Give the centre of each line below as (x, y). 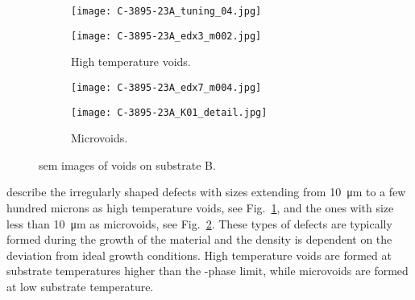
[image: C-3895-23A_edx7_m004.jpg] (166, 87)
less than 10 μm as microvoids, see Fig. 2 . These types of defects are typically (199, 223)
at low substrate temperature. (80, 286)
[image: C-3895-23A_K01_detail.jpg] (169, 112)
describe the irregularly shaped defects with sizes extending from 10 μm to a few (206, 192)
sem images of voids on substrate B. (127, 164)
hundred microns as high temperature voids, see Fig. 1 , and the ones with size (200, 208)
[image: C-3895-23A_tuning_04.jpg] (166, 11)
